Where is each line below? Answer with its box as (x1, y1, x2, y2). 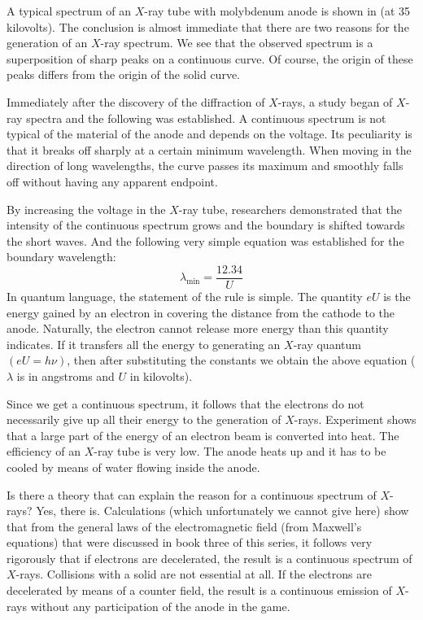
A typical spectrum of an (7, 2, 131, 19)
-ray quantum (293, 335, 361, 352)
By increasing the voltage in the (7, 200, 166, 217)
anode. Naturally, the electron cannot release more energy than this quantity (7, 320, 389, 337)
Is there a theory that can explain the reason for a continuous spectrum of (7, 486, 377, 503)
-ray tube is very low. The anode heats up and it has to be (94, 443, 386, 460)
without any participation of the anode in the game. (30, 597, 290, 614)
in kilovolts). (129, 367, 193, 384)
